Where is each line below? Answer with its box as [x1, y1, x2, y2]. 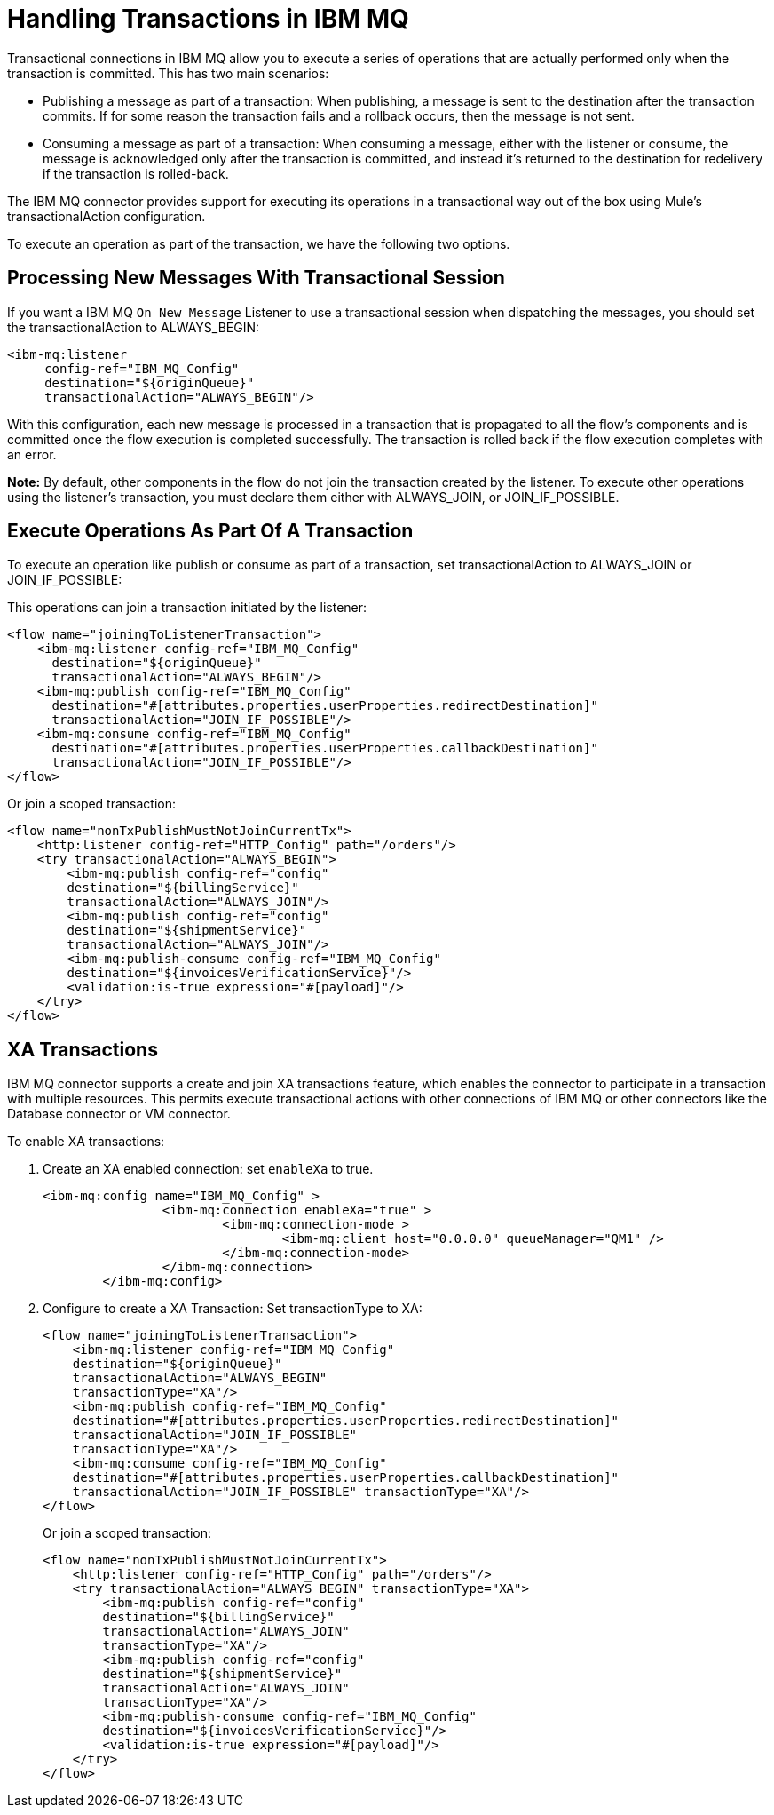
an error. [7, 446, 57, 462]
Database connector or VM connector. [7, 1106, 231, 1122]
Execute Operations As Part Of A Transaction [7, 520, 414, 543]
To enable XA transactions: [7, 1134, 165, 1150]
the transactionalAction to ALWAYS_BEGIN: [7, 319, 259, 335]
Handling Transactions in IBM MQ [7, 4, 409, 34]
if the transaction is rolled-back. [43, 165, 229, 181]
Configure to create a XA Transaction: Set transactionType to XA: [43, 1301, 423, 1317]
